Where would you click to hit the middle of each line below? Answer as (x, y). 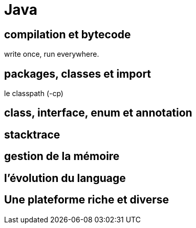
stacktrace (32, 134)
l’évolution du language (65, 178)
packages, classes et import (78, 74)
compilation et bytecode (68, 34)
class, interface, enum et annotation (98, 113)
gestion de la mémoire (62, 156)
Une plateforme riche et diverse (87, 200)
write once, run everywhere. (52, 54)
